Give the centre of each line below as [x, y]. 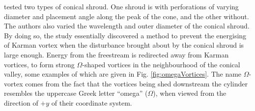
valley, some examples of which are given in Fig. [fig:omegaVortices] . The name [123, 74]
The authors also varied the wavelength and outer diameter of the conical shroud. [127, 26]
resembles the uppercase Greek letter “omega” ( [76, 93]
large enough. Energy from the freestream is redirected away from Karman [116, 54]
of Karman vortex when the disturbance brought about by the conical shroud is [124, 45]
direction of [21, 102]
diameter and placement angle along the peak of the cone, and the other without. [127, 16]
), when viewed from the [190, 93]
